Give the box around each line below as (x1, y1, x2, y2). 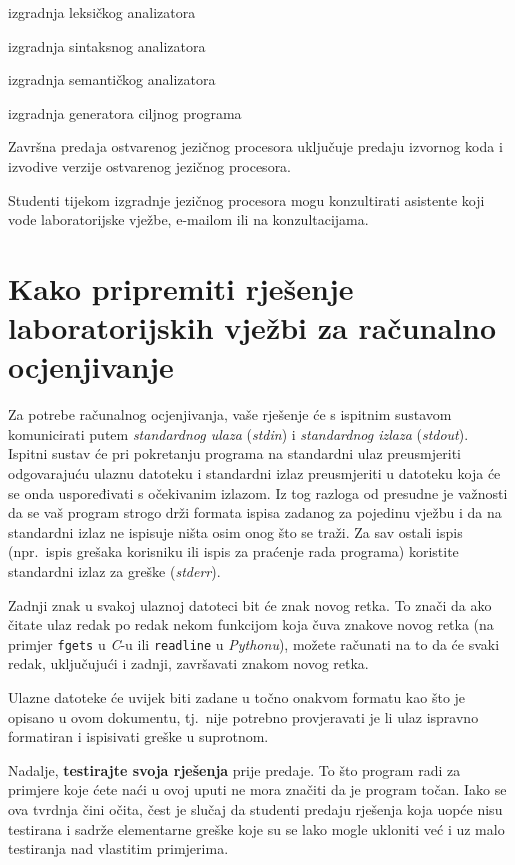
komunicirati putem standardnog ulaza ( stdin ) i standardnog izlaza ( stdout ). (8, 423, 469, 444)
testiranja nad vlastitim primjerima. (8, 838, 229, 859)
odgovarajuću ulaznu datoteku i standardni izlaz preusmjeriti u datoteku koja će (8, 463, 501, 484)
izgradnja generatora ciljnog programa (8, 102, 242, 123)
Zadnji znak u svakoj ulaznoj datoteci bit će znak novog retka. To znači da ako (8, 594, 492, 615)
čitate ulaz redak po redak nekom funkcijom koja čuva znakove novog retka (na (8, 614, 494, 635)
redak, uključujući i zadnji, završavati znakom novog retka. (8, 653, 369, 674)
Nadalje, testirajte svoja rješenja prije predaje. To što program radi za (8, 759, 461, 780)
